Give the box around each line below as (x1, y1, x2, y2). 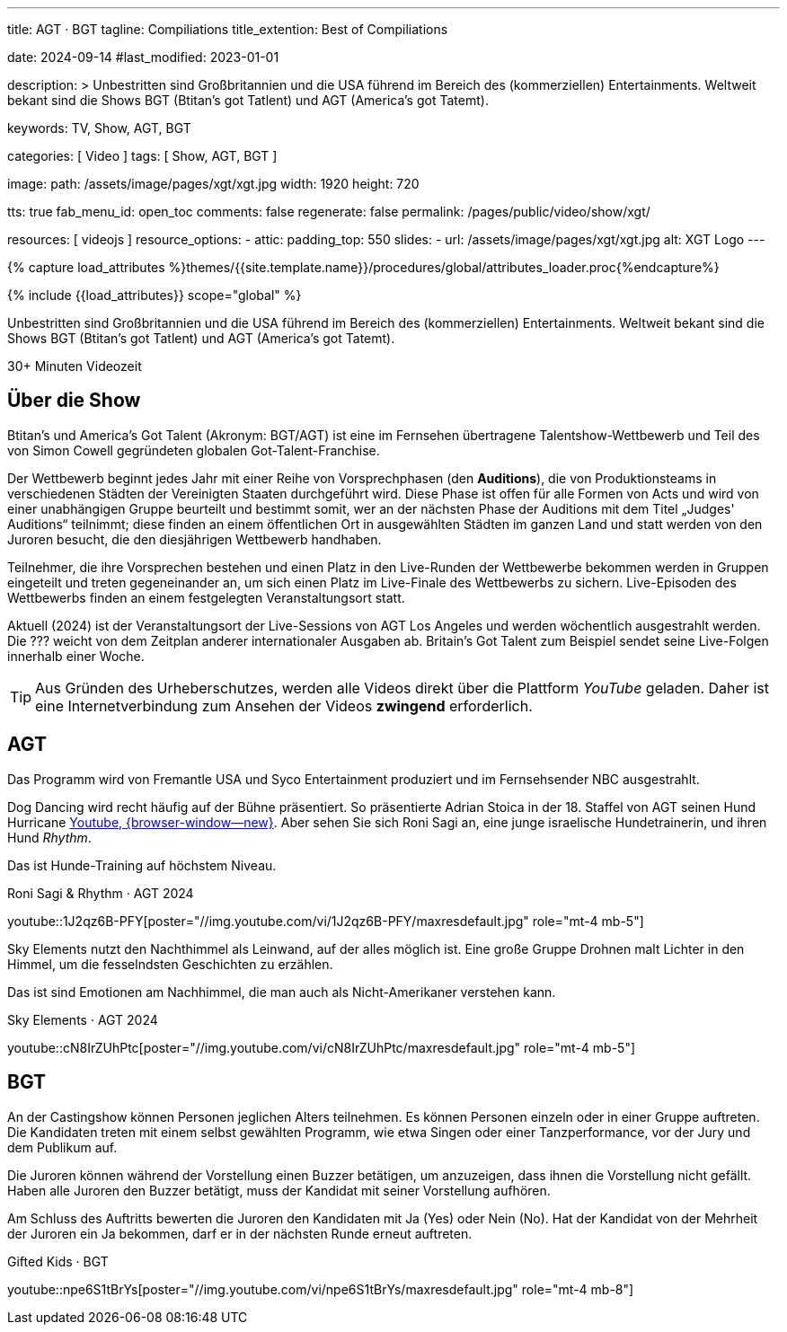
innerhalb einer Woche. (7, 648, 145, 664)
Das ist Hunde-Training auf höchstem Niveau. (7, 857, 277, 873)
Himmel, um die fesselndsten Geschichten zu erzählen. (7, 956, 333, 972)
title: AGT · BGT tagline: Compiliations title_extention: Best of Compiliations (7, 22, 448, 37)
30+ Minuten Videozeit (7, 358, 142, 374)
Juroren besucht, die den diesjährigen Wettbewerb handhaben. (7, 531, 382, 547)
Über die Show (7, 389, 141, 412)
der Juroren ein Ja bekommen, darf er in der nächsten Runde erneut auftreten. (7, 1225, 473, 1241)
